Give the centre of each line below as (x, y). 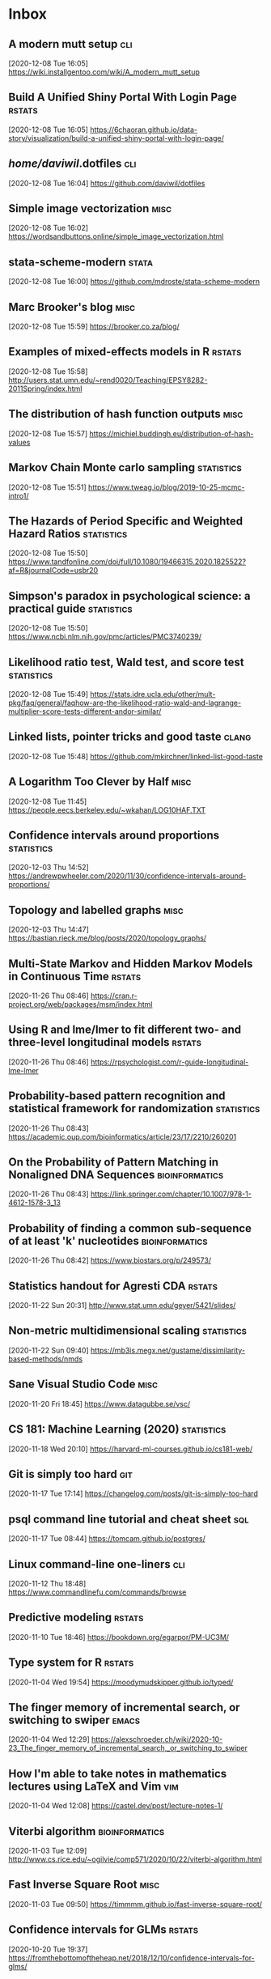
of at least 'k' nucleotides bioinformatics (108, 1240)
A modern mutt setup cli (70, 44)
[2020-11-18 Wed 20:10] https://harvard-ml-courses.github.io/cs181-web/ (131, 1449)
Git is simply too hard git (71, 1474)
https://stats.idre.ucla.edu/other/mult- (153, 694)
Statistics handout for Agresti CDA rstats (113, 1286)
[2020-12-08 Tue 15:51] (47, 487)
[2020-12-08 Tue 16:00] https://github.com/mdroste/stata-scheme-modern (134, 282)
